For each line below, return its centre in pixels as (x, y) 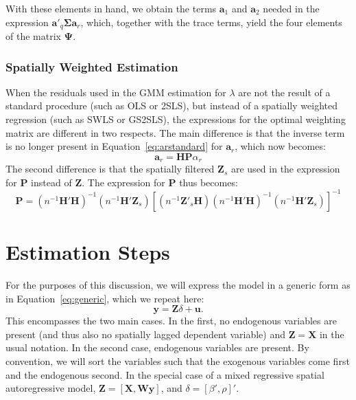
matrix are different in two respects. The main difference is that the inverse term (175, 132)
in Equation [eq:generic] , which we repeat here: (105, 298)
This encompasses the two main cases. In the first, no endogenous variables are (171, 321)
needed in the (291, 8)
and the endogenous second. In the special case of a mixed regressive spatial (165, 374)
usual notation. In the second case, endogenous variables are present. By (157, 347)
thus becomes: (209, 182)
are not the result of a (284, 92)
